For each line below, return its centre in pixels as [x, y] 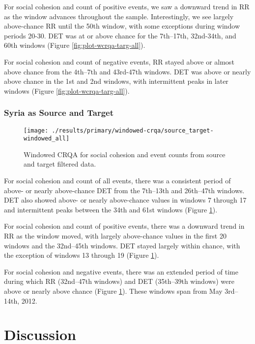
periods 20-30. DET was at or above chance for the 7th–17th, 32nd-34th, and [120, 35]
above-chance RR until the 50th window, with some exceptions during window [122, 26]
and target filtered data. [60, 164]
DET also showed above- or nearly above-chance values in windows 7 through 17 [125, 200]
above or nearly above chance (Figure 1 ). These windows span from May [113, 291]
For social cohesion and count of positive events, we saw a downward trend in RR [127, 6]
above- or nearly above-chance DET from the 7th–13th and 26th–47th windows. [124, 190]
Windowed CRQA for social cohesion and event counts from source [125, 154]
